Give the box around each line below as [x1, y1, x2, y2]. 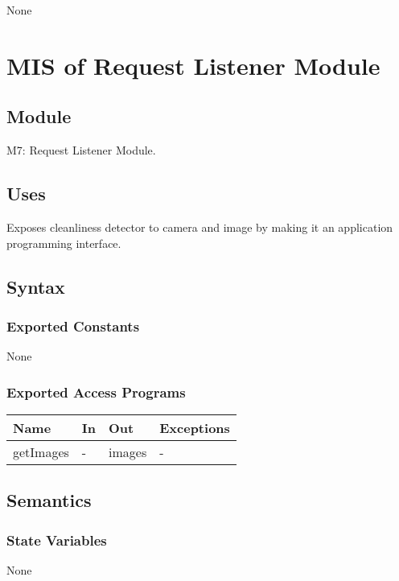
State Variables [6, 529, 107, 550]
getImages [13, 442, 69, 461]
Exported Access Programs [6, 381, 186, 402]
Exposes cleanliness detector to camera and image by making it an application [6, 218, 393, 235]
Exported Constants [6, 315, 140, 336]
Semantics [6, 488, 92, 513]
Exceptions [159, 418, 230, 437]
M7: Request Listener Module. [6, 142, 156, 159]
